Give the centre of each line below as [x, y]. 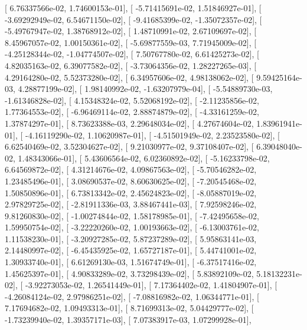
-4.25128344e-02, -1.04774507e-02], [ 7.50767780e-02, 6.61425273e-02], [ [132, 54]
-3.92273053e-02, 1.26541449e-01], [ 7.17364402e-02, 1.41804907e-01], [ [151, 285]
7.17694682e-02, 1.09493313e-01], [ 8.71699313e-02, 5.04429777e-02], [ [129, 308]
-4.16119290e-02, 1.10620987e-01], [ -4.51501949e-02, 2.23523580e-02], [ [152, 135]
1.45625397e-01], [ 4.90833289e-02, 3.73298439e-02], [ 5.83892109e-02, [129, 273]
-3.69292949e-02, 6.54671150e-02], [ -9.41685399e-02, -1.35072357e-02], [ [133, 19]
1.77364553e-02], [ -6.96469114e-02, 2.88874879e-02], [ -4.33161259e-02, [132, 112]
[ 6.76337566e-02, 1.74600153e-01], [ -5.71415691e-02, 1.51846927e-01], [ [133, 8]
